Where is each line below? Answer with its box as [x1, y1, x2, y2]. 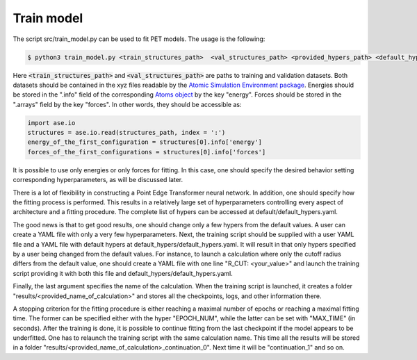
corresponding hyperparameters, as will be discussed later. [13, 176, 183, 184]
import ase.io [27, 119, 76, 126]
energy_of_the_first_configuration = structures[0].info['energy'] [27, 138, 263, 146]
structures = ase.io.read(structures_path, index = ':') [27, 129, 226, 137]
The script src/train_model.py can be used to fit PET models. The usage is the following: [13, 35, 265, 43]
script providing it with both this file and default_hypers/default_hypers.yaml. [13, 269, 233, 277]
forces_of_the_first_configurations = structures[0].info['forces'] [27, 148, 266, 156]
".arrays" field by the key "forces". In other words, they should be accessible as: [13, 100, 242, 108]
